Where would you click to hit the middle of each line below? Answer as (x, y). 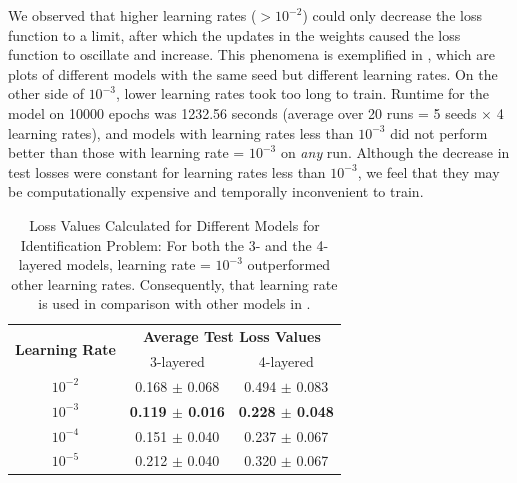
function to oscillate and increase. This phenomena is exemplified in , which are (251, 54)
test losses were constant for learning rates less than (167, 171)
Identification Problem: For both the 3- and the (166, 244)
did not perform (439, 132)
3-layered (177, 361)
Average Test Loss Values (231, 336)
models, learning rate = (138, 264)
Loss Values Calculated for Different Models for (174, 224)
